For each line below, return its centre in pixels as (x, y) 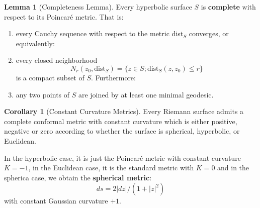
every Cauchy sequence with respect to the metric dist (100, 33)
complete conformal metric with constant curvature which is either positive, (121, 121)
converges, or (209, 33)
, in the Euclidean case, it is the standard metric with (111, 168)
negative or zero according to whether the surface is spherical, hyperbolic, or (122, 131)
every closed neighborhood (57, 60)
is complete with (228, 7)
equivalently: (35, 43)
